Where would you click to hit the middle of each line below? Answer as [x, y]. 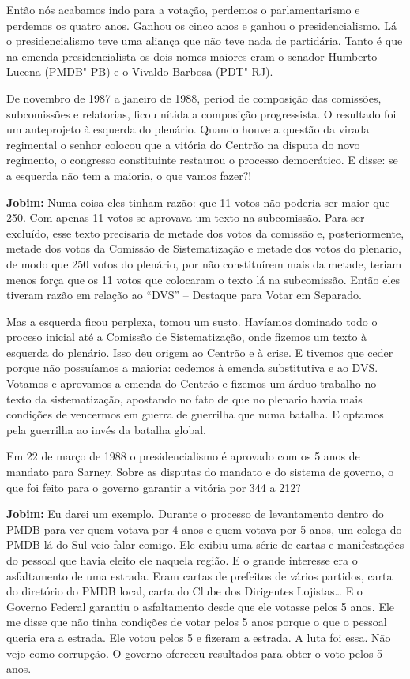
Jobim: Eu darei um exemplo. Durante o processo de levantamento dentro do [195, 514]
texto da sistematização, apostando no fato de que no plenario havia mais [184, 398]
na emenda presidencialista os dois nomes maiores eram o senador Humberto [192, 56]
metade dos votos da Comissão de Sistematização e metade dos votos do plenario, [204, 248]
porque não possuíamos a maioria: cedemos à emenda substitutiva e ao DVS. [192, 368]
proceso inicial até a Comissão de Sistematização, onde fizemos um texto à [187, 337]
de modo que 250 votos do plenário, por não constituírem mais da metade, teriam [204, 263]
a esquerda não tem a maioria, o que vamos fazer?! [129, 175]
